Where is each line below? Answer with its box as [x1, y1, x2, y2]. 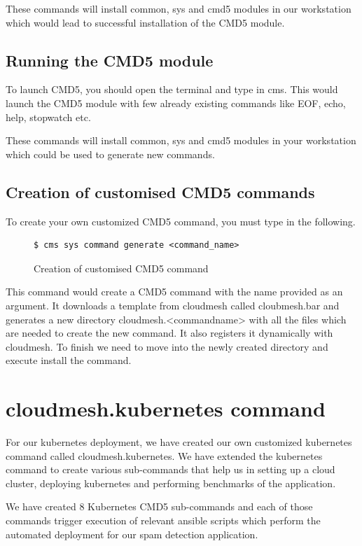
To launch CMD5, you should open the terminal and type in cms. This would [6, 82, 338, 97]
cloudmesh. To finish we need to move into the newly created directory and [6, 339, 328, 353]
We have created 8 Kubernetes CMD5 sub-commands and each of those [6, 499, 313, 514]
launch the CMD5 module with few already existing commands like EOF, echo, [6, 95, 346, 110]
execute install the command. [6, 353, 132, 367]
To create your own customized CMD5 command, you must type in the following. [6, 213, 356, 228]
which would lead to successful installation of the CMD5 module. [6, 15, 285, 29]
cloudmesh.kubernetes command [6, 394, 326, 423]
